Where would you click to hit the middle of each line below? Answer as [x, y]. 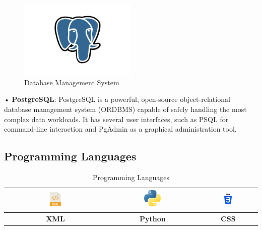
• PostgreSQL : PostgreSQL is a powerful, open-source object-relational [117, 99]
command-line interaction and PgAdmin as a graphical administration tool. [120, 129]
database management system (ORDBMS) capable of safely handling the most [125, 109]
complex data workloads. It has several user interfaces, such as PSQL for [116, 119]
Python [153, 219]
